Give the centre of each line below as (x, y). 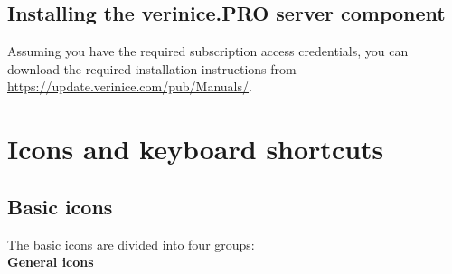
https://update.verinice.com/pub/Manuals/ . (130, 86)
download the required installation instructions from (152, 68)
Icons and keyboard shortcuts (196, 149)
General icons (51, 262)
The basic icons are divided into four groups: (131, 244)
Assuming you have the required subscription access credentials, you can (208, 51)
